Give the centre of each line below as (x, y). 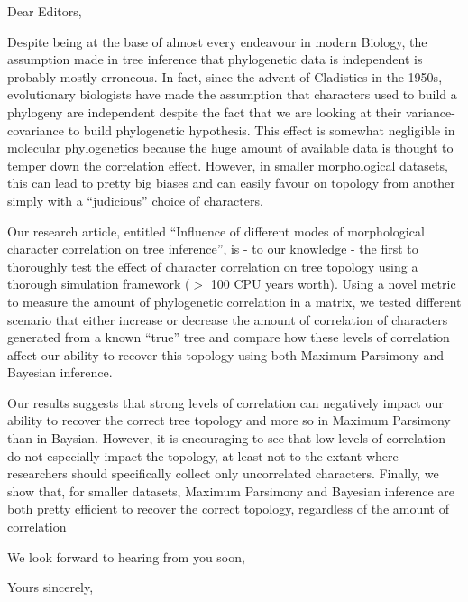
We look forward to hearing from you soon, (126, 556)
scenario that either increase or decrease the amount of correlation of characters (228, 319)
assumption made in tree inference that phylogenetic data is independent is (215, 59)
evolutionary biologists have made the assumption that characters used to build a (232, 94)
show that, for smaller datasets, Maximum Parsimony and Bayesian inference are (231, 491)
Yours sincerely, (50, 587)
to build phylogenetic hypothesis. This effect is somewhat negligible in (262, 130)
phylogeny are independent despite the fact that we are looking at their (205, 111)
